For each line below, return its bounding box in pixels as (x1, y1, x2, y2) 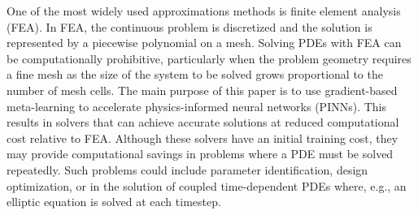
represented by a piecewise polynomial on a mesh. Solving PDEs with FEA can (7, 34, 402, 51)
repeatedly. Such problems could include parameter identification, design (7, 161, 368, 178)
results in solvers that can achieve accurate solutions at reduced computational (7, 114, 399, 131)
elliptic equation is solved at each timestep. (7, 193, 221, 210)
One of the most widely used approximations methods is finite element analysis (7, 2, 401, 19)
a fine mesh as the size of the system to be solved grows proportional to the (7, 66, 383, 83)
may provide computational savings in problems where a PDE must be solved (7, 145, 394, 162)
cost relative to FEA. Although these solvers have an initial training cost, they (7, 129, 398, 146)
